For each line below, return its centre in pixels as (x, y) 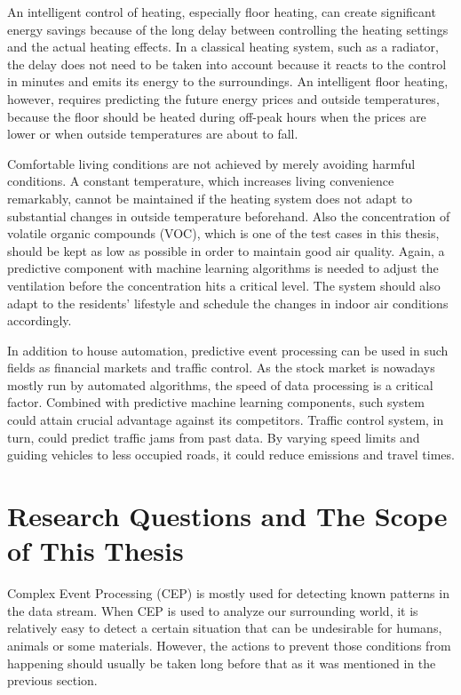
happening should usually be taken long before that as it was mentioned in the (222, 663)
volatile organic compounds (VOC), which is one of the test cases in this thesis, (223, 233)
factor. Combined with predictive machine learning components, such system (216, 402)
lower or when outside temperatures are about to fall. (153, 134)
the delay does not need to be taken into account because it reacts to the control (227, 64)
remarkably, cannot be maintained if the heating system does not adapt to (210, 198)
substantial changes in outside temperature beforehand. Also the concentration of (229, 216)
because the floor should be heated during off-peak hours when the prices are (217, 116)
